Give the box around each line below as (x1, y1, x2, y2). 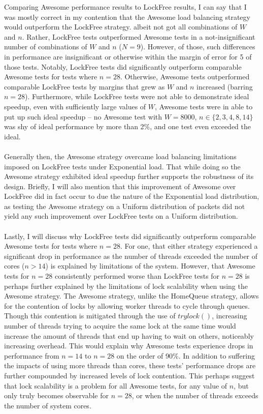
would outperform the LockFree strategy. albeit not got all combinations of (4, 21, 238, 32)
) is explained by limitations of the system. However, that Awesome (45, 260, 255, 271)
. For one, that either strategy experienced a (120, 241, 258, 251)
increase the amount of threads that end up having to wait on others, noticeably (4, 330, 254, 341)
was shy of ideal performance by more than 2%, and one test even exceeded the (4, 121, 251, 132)
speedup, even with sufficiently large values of (4, 101, 146, 111)
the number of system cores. (4, 400, 91, 410)
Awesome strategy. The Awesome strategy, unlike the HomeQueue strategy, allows (4, 290, 259, 301)
